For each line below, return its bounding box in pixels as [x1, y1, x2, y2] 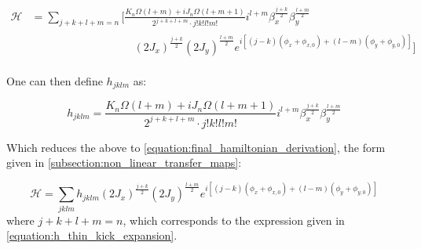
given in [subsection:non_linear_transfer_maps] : [6, 154, 242, 171]
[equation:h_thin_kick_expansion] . [6, 227, 178, 244]
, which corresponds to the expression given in [123, 211, 345, 228]
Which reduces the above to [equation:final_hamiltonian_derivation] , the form [6, 139, 386, 155]
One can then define [6, 72, 103, 88]
